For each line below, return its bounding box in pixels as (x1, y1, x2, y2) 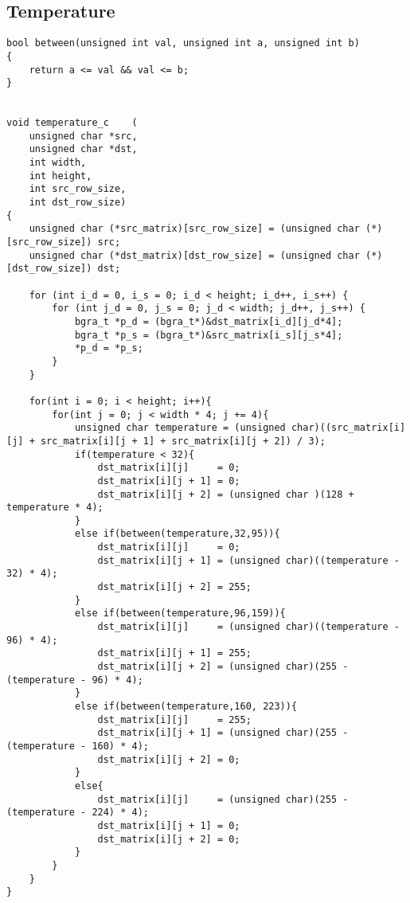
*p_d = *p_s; (74, 342, 143, 354)
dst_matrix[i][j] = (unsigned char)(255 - (97, 793, 349, 805)
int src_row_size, (29, 183, 127, 195)
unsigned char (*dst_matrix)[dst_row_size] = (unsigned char (29, 249, 360, 261)
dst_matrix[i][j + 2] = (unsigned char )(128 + (97, 488, 354, 500)
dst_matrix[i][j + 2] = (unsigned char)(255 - (97, 661, 349, 673)
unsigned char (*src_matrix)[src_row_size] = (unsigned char (29, 223, 360, 235)
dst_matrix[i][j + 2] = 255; (97, 581, 252, 593)
